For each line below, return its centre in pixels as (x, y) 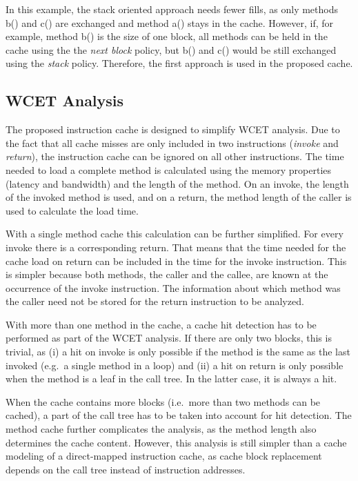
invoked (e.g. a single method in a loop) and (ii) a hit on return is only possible (175, 365)
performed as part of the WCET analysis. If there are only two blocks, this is (169, 338)
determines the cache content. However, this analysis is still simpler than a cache (176, 442)
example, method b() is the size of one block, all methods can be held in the (167, 36)
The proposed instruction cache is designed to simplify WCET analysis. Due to (173, 129)
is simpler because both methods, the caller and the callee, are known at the (167, 274)
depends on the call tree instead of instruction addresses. (126, 469)
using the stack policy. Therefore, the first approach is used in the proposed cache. (179, 63)
